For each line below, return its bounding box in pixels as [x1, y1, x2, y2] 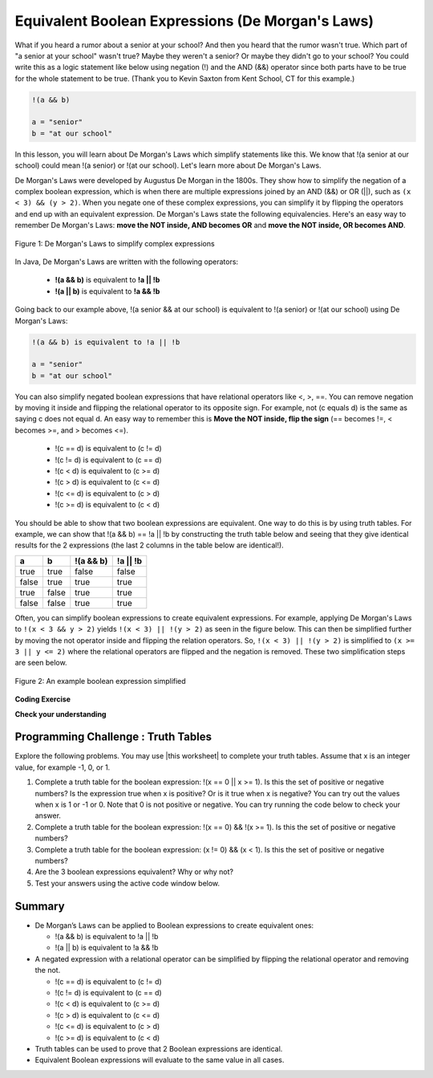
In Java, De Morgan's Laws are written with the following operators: [14, 257, 239, 266]
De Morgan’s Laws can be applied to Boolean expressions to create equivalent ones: [34, 920, 314, 930]
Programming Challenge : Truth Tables [14, 730, 212, 744]
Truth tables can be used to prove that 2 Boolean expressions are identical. [34, 1043, 283, 1053]
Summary [14, 899, 65, 913]
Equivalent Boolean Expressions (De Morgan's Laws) [14, 12, 374, 30]
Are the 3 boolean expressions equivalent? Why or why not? [34, 867, 234, 877]
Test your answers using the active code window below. [34, 878, 221, 888]
